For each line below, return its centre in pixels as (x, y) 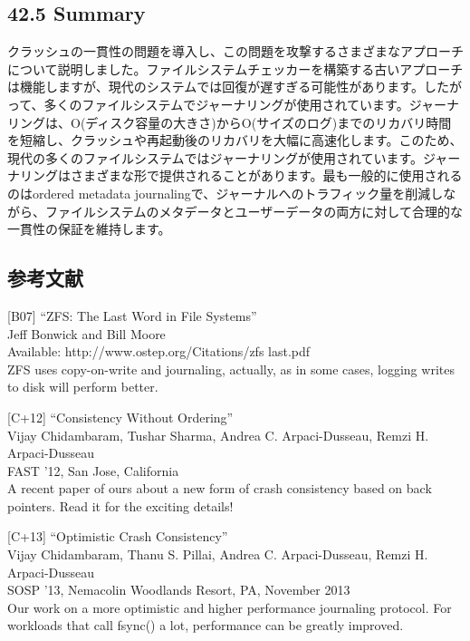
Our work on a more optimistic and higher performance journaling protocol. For (230, 607)
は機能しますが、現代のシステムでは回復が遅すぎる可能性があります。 (216, 87)
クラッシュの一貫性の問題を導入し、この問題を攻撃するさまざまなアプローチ (235, 51)
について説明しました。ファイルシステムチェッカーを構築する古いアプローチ (235, 68)
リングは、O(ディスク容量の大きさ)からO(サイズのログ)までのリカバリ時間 (230, 122)
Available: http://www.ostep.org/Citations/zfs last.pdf (159, 351)
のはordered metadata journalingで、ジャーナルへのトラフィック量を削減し (225, 193)
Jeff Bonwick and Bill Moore (86, 333)
